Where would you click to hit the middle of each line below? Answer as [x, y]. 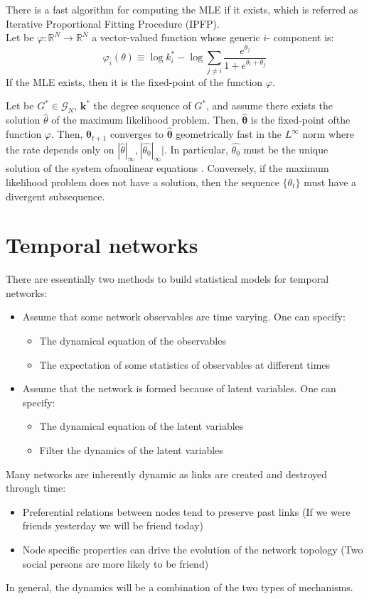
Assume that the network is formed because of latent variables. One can [179, 388]
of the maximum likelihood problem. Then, [145, 120]
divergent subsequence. [55, 196]
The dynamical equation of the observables [133, 341]
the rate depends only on [60, 149]
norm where [328, 134]
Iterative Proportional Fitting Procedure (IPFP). [113, 23]
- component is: [300, 37]
